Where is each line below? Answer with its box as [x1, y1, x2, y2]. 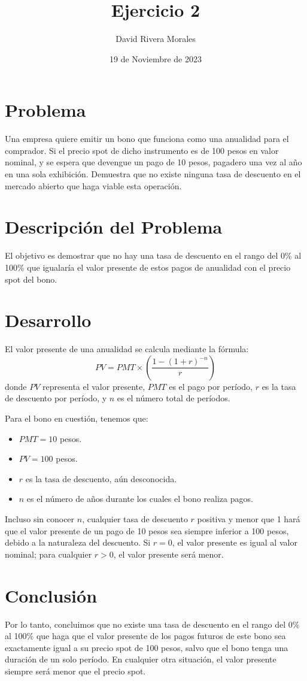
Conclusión [5, 583, 98, 607]
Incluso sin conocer [5, 513, 75, 525]
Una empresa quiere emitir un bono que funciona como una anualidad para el [5, 132, 289, 145]
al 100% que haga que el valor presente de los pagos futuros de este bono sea [5, 629, 286, 642]
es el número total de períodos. [117, 392, 230, 404]
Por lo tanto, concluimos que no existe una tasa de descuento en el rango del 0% [5, 618, 300, 630]
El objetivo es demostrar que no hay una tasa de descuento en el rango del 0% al [5, 249, 302, 262]
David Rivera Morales [115, 32, 196, 45]
